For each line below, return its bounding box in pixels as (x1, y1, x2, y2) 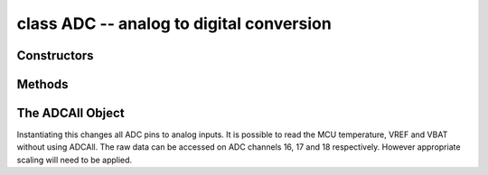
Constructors (16, 48, 94, 63)
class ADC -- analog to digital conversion (16, 14, 332, 33)
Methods (16, 77, 69, 92)
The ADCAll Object (16, 106, 126, 121)
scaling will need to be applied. (16, 154, 133, 165)
